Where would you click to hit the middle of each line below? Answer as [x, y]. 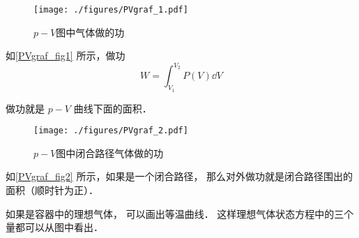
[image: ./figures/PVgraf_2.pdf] [111, 131]
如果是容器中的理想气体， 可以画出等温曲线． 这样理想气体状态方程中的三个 [180, 213]
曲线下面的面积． [113, 108]
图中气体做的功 [90, 32]
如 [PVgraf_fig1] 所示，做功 [66, 55]
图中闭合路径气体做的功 [110, 153]
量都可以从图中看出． [54, 227]
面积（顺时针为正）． [52, 189]
